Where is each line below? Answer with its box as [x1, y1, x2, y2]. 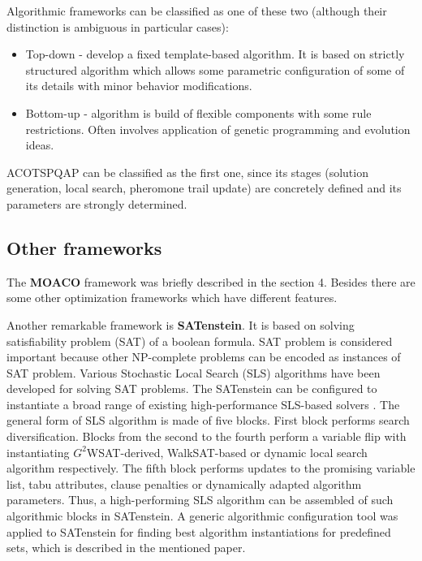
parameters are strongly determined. [6, 195, 187, 212]
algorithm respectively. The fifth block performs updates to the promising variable [6, 460, 416, 477]
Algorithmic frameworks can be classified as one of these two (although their [6, 2, 387, 19]
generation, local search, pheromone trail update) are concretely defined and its [6, 179, 402, 196]
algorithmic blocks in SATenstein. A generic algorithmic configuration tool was [6, 507, 398, 524]
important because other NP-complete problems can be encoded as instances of [6, 348, 401, 365]
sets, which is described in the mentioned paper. [6, 539, 246, 556]
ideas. [25, 136, 54, 153]
